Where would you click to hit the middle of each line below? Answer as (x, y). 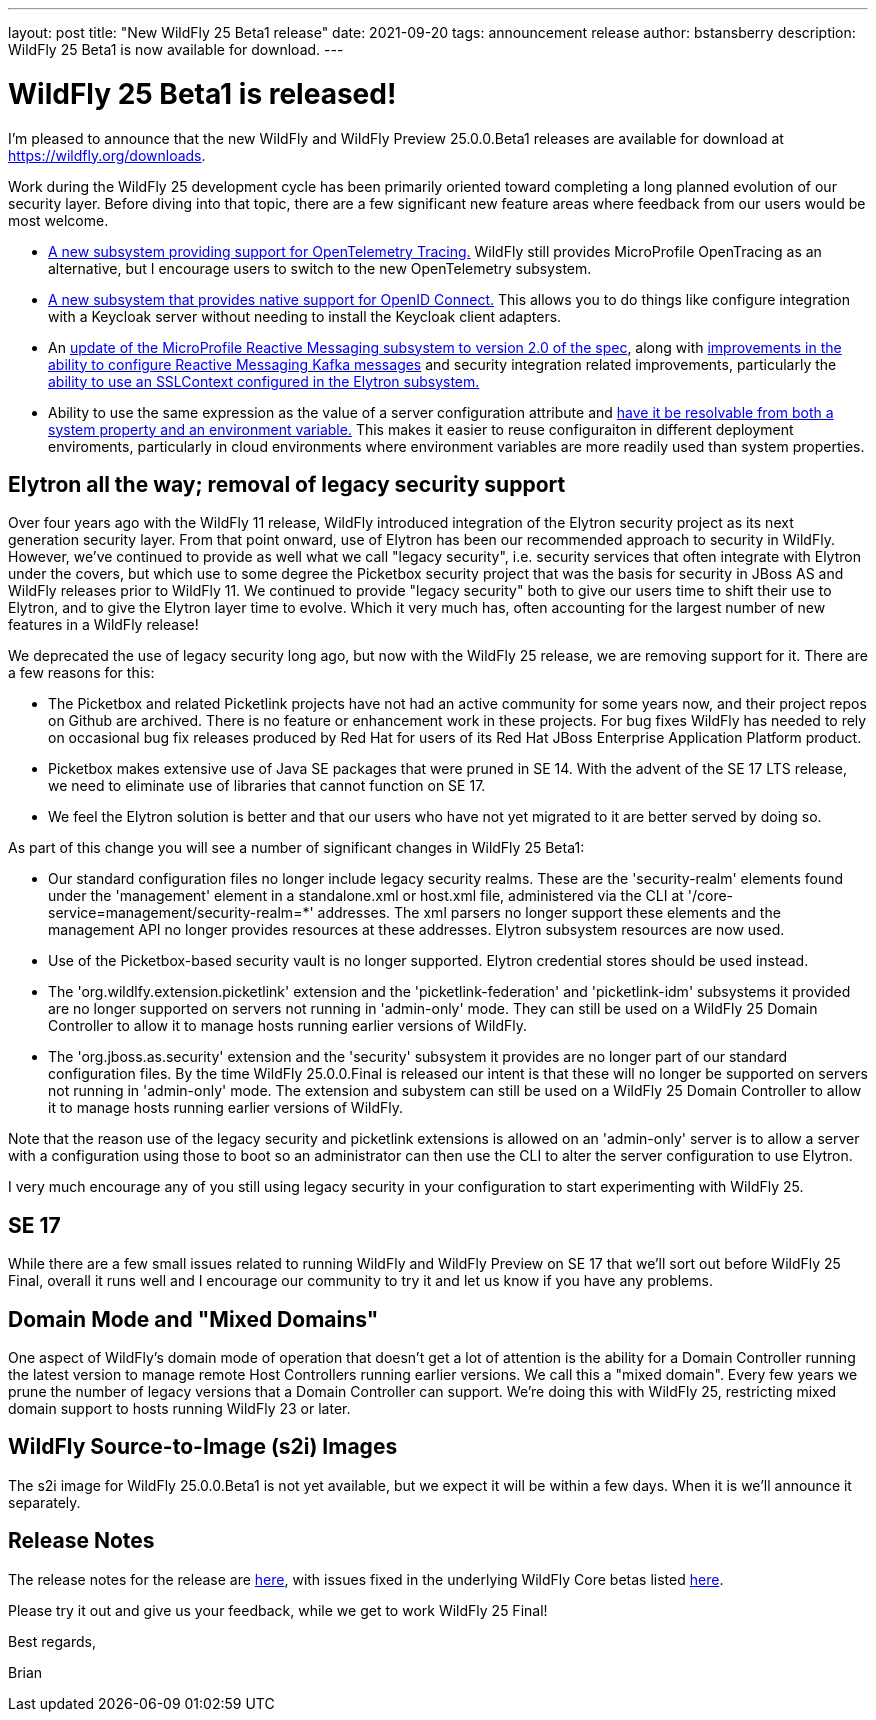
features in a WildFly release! (103, 625)
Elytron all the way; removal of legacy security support (287, 484)
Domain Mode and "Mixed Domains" (193, 1319)
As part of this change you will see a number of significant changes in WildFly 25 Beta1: (296, 848)
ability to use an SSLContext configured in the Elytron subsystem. (264, 381)
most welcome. (58, 220)
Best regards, (52, 1641)
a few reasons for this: (81, 673)
